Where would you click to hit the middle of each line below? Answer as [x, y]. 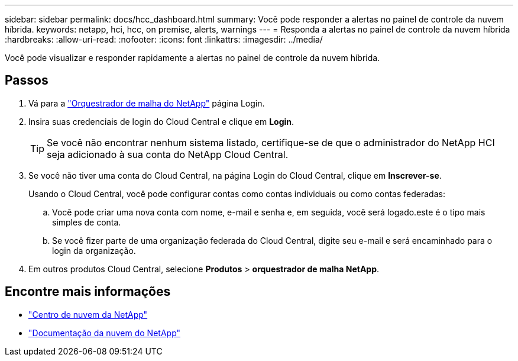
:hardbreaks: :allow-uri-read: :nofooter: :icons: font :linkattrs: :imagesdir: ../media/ [164, 39]
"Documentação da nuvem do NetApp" [105, 333]
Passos [27, 80]
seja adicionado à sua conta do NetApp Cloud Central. [168, 154]
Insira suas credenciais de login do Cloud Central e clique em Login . [161, 121]
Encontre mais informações [88, 292]
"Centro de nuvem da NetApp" [88, 314]
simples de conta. [87, 222]
